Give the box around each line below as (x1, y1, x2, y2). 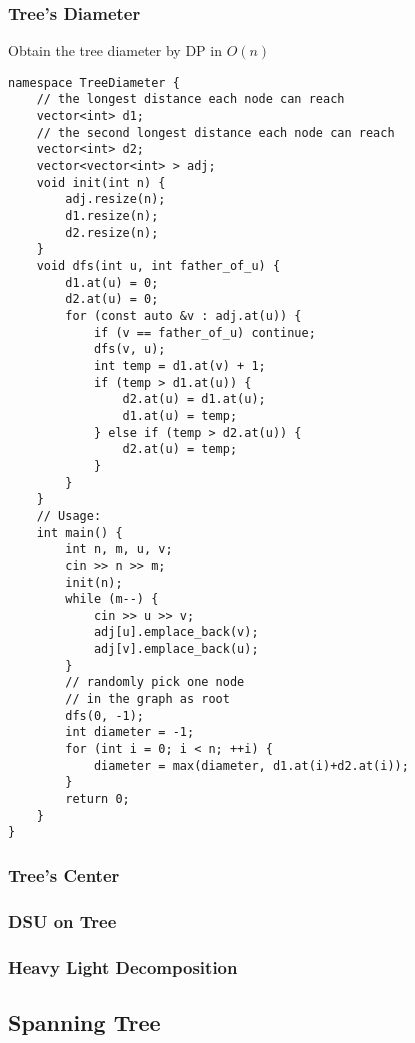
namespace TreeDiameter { (8, 75, 180, 90)
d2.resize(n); (65, 225, 159, 240)
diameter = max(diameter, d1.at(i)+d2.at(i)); (93, 758, 409, 773)
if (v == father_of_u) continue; (93, 325, 316, 340)
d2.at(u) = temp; (122, 442, 238, 457)
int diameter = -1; (65, 725, 195, 740)
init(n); (65, 575, 123, 590)
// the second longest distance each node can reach (36, 125, 395, 140)
